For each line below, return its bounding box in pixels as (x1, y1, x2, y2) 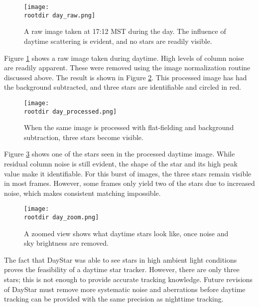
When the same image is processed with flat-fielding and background (24, 122, 234, 133)
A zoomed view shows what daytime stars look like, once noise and (24, 228, 229, 238)
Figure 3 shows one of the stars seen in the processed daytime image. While (4, 149, 235, 159)
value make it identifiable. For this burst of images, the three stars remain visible (4, 168, 252, 178)
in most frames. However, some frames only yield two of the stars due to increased (4, 178, 255, 188)
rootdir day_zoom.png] (24, 214, 99, 221)
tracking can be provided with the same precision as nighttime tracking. (4, 294, 224, 304)
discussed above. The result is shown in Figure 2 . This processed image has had (4, 72, 247, 82)
